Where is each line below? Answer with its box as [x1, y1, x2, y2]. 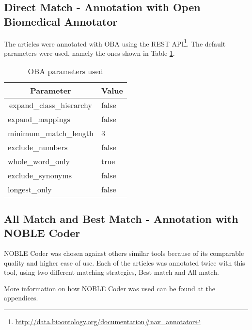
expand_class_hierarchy [9, 99, 92, 111]
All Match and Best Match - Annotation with [4, 211, 238, 226]
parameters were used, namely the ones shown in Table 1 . [4, 47, 175, 58]
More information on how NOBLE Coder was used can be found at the [4, 283, 216, 293]
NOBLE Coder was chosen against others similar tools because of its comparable [4, 248, 244, 258]
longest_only [8, 184, 52, 195]
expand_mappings [8, 113, 71, 125]
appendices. [4, 293, 38, 303]
